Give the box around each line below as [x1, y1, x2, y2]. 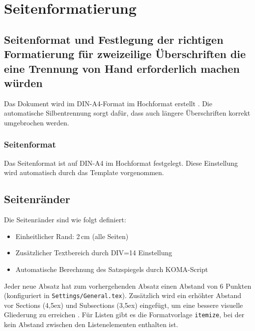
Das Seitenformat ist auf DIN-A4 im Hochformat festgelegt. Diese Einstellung [4, 157, 238, 168]
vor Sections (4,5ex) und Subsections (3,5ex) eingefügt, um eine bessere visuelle [4, 300, 243, 310]
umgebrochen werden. [4, 117, 69, 127]
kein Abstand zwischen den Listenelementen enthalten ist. [4, 319, 178, 330]
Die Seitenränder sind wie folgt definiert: [4, 214, 126, 225]
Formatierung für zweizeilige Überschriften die [4, 46, 246, 61]
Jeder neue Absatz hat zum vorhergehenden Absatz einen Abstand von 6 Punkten [4, 280, 252, 291]
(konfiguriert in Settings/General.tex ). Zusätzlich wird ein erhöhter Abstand [4, 290, 242, 301]
